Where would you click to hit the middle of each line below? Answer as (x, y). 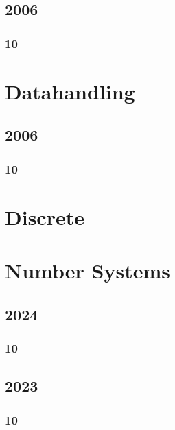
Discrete (45, 216)
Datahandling (70, 91)
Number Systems (87, 271)
